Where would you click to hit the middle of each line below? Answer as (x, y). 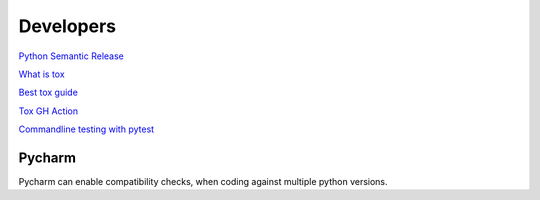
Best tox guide (48, 92)
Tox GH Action (48, 111)
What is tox (41, 74)
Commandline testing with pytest (86, 129)
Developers (67, 26)
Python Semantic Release (71, 56)
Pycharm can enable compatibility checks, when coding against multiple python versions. (203, 182)
